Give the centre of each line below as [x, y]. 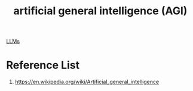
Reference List [43, 65]
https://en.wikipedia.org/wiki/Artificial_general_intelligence [87, 82]
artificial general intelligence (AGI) [100, 11]
